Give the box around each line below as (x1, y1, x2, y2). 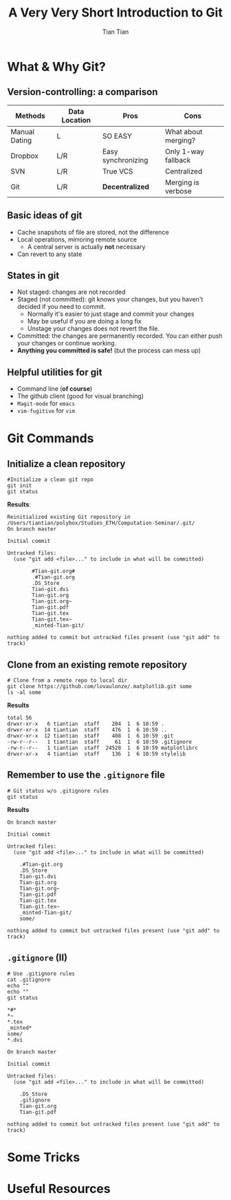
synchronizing (102, 155, 148, 164)
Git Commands (7, 431, 94, 447)
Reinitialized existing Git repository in (7, 514, 131, 521)
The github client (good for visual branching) (16, 392, 144, 400)
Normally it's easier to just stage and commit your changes (27, 310, 195, 318)
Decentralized (102, 182, 150, 191)
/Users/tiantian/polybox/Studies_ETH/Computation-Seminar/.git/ (7, 519, 195, 527)
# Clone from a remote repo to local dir (7, 677, 128, 684)
